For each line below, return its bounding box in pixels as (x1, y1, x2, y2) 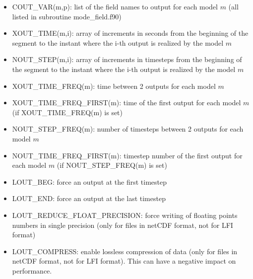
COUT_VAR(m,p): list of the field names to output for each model (12, 1, 218, 11)
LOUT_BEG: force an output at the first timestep (12, 176, 167, 187)
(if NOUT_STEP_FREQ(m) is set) (57, 160, 167, 170)
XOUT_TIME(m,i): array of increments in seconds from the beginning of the (12, 28, 249, 38)
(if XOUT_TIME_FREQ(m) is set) (12, 107, 123, 117)
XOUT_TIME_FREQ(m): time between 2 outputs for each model (12, 80, 216, 91)
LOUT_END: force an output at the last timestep (12, 193, 166, 204)
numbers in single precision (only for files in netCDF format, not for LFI (12, 219, 233, 230)
